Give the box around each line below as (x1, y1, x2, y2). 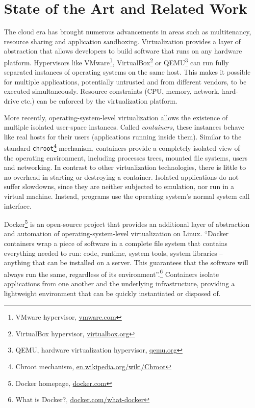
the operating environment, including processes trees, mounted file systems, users (4, 152, 248, 163)
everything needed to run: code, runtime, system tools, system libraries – (4, 247, 223, 258)
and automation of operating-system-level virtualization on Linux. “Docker (4, 228, 229, 239)
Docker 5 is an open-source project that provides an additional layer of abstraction (4, 218, 250, 229)
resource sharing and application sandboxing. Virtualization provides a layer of (4, 36, 241, 46)
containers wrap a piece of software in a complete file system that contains (4, 238, 228, 248)
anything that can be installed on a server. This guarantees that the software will (4, 257, 248, 268)
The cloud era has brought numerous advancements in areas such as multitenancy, (4, 27, 251, 37)
